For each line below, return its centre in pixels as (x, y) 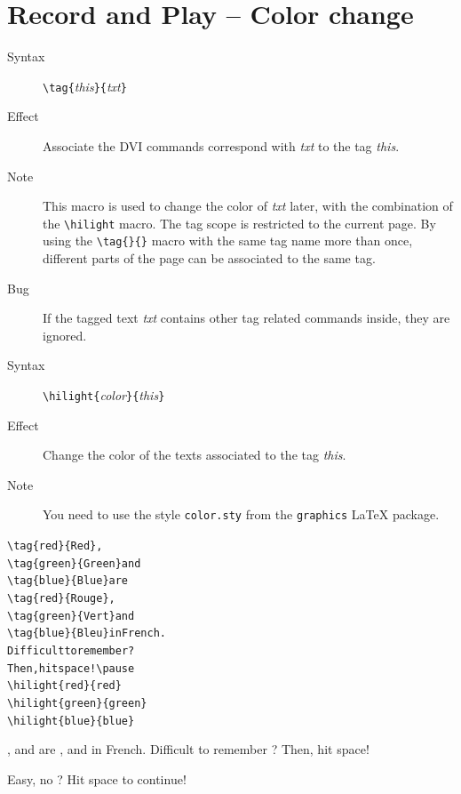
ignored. (65, 335)
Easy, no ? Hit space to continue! (97, 778)
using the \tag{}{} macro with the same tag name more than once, (228, 241)
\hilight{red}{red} (64, 686)
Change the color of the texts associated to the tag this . (195, 455)
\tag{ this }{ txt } (85, 86)
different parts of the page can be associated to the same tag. (209, 258)
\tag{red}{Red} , (55, 546)
